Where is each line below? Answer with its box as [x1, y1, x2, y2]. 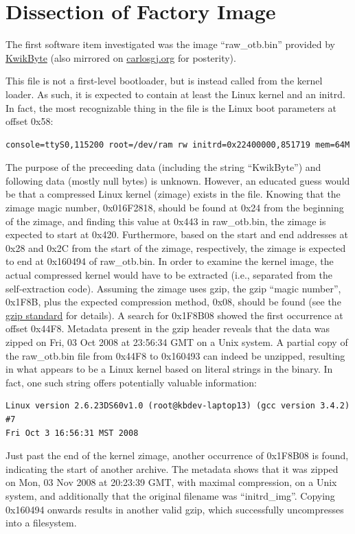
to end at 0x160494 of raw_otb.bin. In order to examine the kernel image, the [5, 254, 334, 268]
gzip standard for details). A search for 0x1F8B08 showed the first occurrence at [5, 307, 343, 322]
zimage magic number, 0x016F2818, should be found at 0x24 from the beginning [5, 200, 344, 215]
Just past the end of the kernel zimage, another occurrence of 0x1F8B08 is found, [5, 448, 349, 463]
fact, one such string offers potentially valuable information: [5, 375, 257, 389]
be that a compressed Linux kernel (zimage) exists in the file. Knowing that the [5, 187, 341, 201]
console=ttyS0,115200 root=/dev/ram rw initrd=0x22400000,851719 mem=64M [5, 139, 350, 150]
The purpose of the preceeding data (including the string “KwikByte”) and [5, 160, 321, 174]
